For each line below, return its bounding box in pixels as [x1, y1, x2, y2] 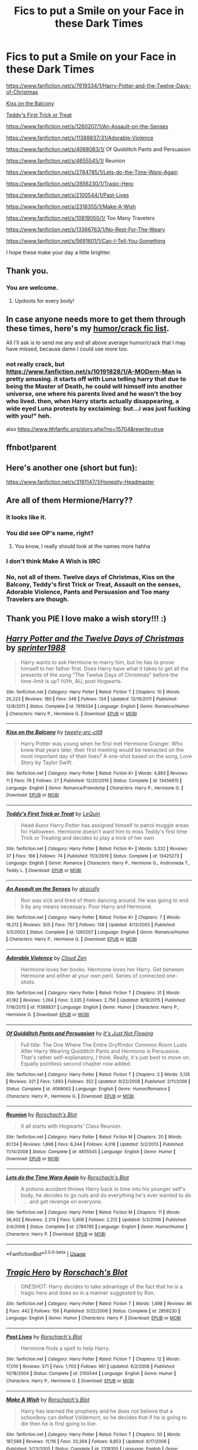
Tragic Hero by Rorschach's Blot [6, 1267, 128, 1277]
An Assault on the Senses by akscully [6, 885, 100, 892]
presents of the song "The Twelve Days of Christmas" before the [20, 671, 179, 678]
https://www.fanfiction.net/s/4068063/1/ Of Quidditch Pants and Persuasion [6, 145, 191, 153]
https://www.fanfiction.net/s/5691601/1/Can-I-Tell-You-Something [6, 237, 166, 244]
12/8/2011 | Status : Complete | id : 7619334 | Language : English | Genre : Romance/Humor [6, 703, 190, 709]
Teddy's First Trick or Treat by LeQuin [6, 810, 100, 817]
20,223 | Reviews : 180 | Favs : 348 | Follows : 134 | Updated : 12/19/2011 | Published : [6, 696, 178, 702]
